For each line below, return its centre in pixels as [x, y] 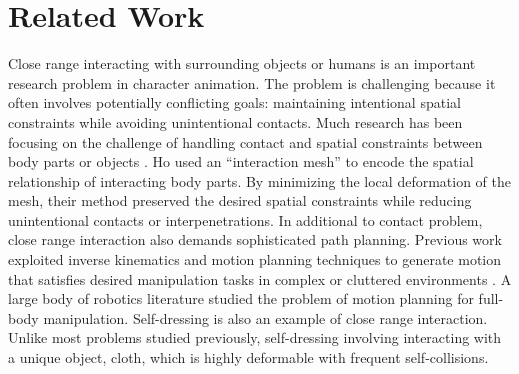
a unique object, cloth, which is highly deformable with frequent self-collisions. [248, 357]
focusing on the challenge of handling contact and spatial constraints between [245, 141]
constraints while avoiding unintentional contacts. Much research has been [235, 121]
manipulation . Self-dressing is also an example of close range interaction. [265, 317]
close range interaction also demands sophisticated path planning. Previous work [255, 239]
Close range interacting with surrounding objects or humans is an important [242, 63]
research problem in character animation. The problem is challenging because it [252, 82]
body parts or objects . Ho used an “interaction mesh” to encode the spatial [241, 161]
